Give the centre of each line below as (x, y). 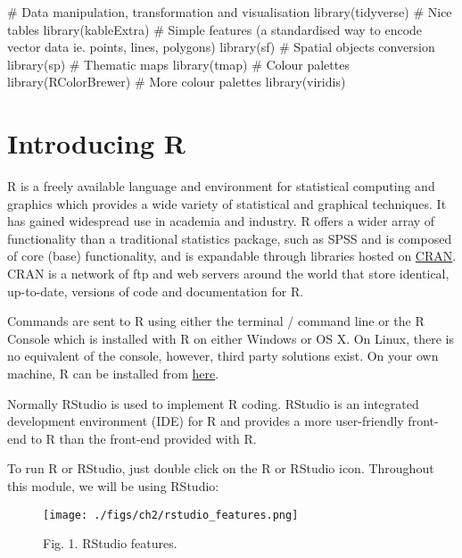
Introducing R (96, 143)
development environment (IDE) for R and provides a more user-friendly (206, 421)
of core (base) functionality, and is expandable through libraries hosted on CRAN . (232, 256)
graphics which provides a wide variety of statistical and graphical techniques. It (227, 203)
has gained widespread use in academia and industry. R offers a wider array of (221, 221)
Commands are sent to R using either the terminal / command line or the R (216, 321)
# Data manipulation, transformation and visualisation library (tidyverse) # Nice (230, 12)
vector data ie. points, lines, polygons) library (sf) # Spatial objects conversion (221, 47)
